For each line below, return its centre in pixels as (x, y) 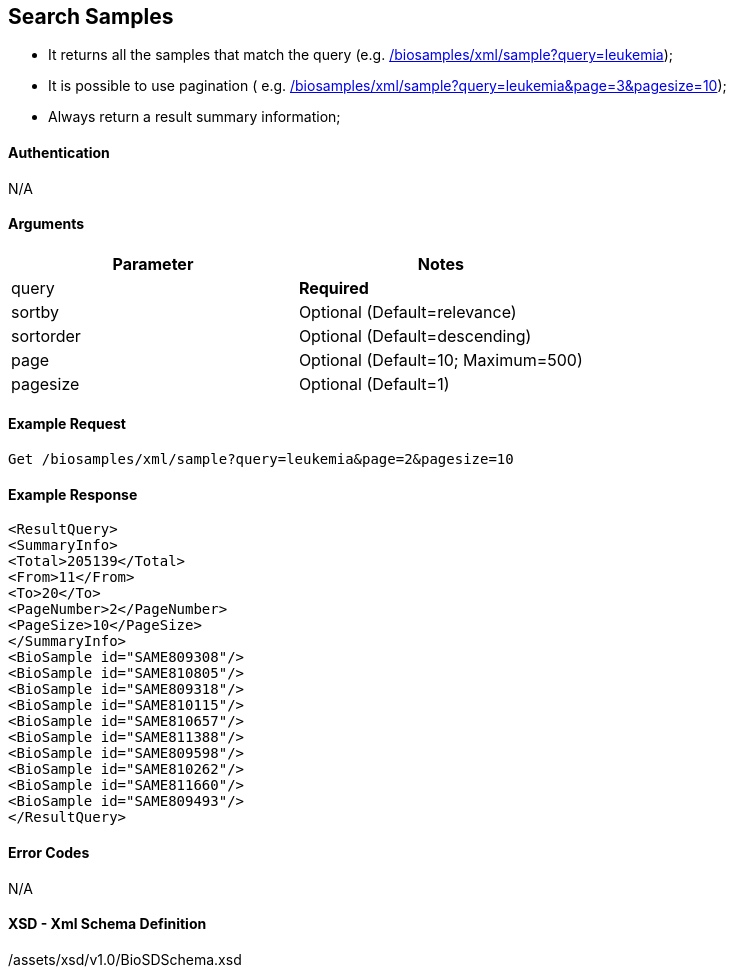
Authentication (59, 153)
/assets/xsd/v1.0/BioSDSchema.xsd (125, 959)
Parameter (153, 263)
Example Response (73, 494)
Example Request (67, 424)
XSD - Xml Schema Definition (107, 924)
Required (333, 287)
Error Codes (49, 852)
